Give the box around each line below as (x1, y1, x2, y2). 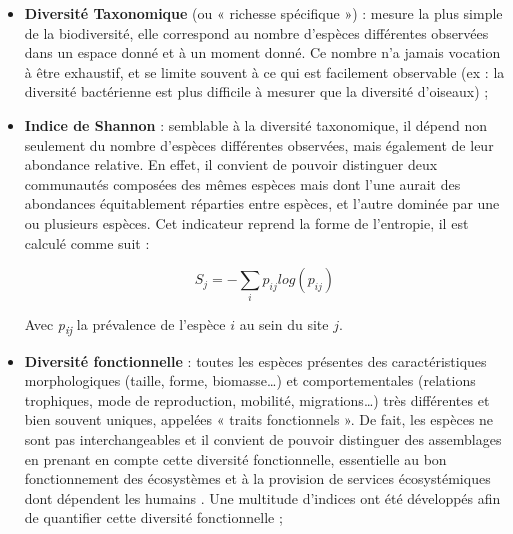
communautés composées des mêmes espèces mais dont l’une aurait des (24, 173, 461, 194)
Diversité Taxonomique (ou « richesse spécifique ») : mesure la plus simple (24, 3, 503, 23)
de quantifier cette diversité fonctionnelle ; (24, 507, 283, 528)
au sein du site (239, 314, 329, 335)
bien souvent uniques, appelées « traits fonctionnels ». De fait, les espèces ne (24, 409, 494, 430)
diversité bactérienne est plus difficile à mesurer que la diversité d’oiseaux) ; (24, 81, 489, 102)
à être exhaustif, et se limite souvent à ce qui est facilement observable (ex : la (24, 61, 505, 82)
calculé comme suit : (24, 232, 150, 253)
